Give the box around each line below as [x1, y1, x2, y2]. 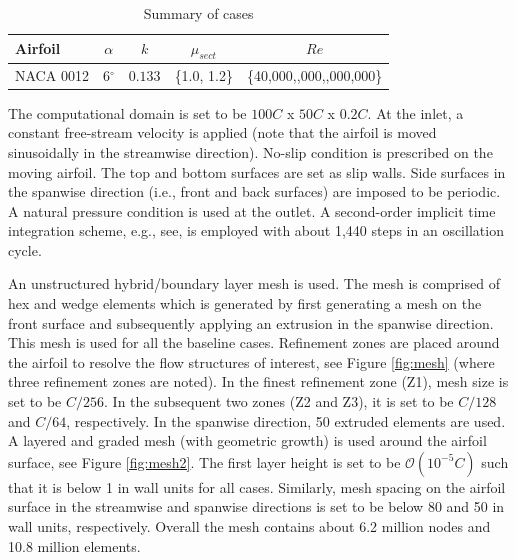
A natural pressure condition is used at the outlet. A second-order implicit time [8, 200, 496, 221]
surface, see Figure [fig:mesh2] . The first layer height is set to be [8, 451, 401, 472]
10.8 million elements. [8, 535, 141, 556]
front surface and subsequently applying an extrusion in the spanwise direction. [8, 312, 494, 333]
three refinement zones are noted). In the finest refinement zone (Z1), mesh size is [8, 371, 509, 392]
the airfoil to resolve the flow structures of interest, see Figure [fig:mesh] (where [8, 351, 495, 372]
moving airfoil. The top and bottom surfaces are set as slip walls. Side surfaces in [8, 161, 506, 182]
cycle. [8, 239, 42, 260]
